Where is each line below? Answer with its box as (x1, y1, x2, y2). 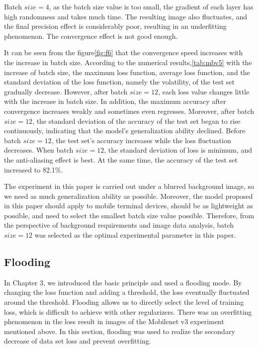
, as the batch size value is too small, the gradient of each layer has (49, 1, 254, 11)
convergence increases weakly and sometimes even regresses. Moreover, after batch (4, 105, 255, 116)
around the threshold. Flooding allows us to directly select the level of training (4, 297, 244, 307)
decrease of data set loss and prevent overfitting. (4, 336, 151, 346)
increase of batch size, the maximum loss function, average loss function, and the (4, 67, 250, 77)
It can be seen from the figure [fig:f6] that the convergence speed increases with (4, 47, 243, 58)
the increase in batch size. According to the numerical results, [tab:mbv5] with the (4, 57, 252, 67)
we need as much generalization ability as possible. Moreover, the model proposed (4, 190, 253, 201)
